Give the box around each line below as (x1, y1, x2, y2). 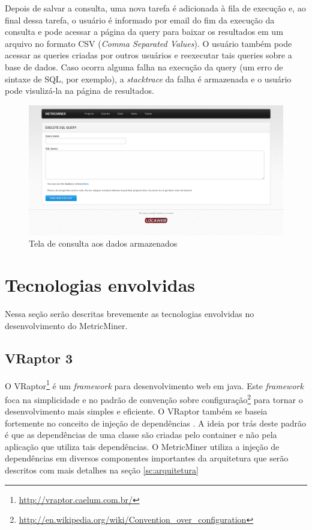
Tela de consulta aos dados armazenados (29, 237, 178, 250)
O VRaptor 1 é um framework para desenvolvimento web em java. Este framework (5, 377, 304, 392)
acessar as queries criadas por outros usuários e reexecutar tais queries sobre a (5, 49, 292, 61)
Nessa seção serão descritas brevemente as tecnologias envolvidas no (5, 307, 254, 320)
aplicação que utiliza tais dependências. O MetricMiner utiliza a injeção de (5, 440, 280, 452)
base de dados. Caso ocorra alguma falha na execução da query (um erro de (5, 60, 283, 73)
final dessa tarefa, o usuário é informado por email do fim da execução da (5, 13, 275, 26)
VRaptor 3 (5, 348, 73, 367)
